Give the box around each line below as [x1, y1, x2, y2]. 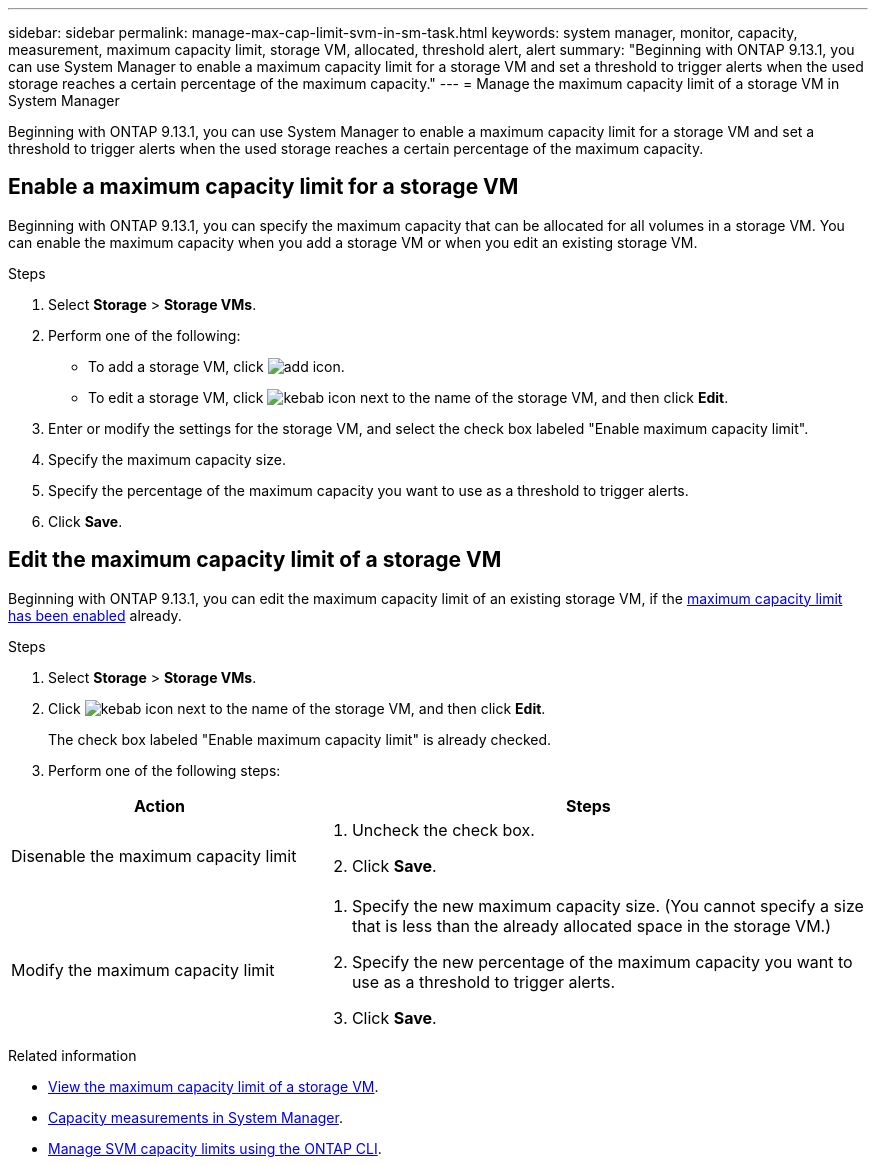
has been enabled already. [8, 606, 182, 624]
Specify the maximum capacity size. [48, 450, 287, 468]
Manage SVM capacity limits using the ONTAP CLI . [48, 1139, 382, 1157]
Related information [8, 1046, 137, 1064]
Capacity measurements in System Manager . [48, 1108, 343, 1126]
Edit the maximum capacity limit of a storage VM [8, 547, 502, 573]
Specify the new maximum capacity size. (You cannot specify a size [351, 895, 864, 916]
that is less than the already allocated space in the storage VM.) [351, 915, 832, 936]
